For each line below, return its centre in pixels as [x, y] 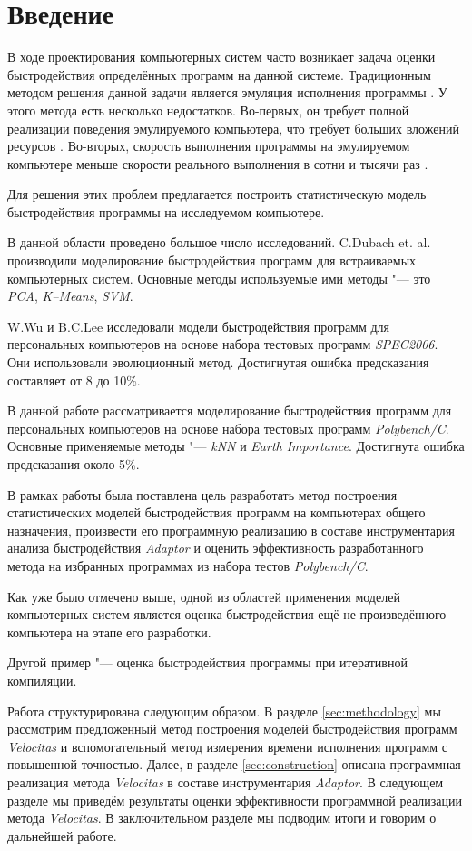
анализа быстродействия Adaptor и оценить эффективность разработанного [216, 548]
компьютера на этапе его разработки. [109, 631]
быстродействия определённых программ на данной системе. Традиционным [219, 74]
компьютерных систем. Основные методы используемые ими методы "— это [219, 278]
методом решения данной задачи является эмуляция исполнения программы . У [227, 92]
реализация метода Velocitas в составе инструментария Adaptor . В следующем [226, 781]
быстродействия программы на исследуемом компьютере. [166, 211]
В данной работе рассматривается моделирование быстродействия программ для [230, 410]
